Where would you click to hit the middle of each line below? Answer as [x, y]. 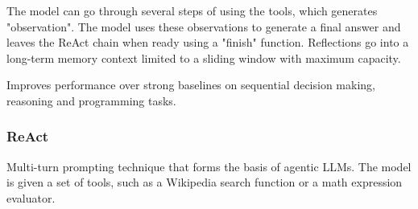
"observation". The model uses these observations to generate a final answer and [204, 26]
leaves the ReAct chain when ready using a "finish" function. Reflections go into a [208, 42]
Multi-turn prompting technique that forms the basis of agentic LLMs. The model [209, 166]
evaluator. [31, 197]
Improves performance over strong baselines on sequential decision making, [191, 85]
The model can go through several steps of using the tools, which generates [192, 10]
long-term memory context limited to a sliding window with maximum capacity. [204, 57]
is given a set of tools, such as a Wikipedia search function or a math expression [205, 182]
